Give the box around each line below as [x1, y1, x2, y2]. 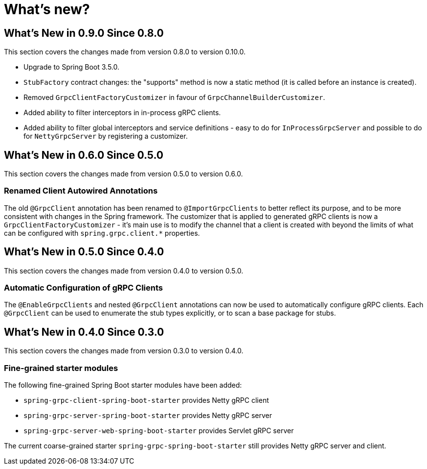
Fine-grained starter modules [4, 363, 118, 373]
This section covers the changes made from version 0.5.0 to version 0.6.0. [4, 170, 243, 178]
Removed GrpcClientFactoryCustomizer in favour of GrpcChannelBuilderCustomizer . [23, 93, 325, 102]
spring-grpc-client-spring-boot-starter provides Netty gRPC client [23, 395, 269, 404]
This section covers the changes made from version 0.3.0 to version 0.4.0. [4, 346, 244, 355]
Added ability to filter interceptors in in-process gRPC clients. [23, 108, 221, 117]
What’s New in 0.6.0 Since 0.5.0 [4, 148, 163, 161]
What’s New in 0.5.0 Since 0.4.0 [4, 246, 164, 258]
